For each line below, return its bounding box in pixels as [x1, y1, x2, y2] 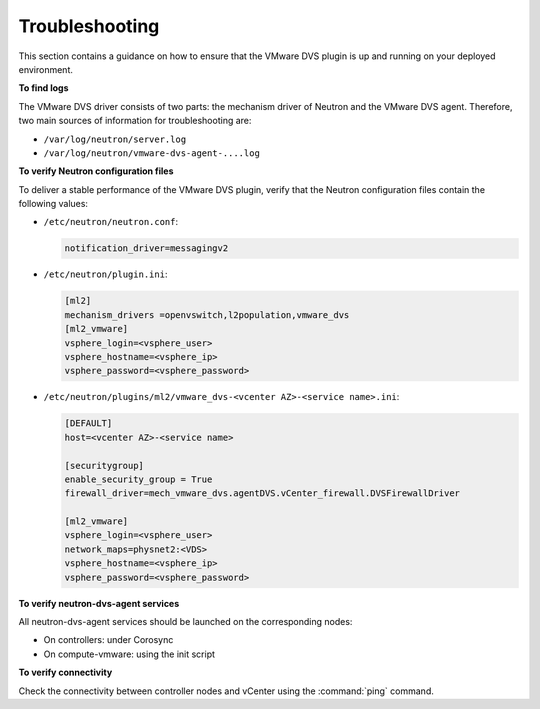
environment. [18, 63, 74, 75]
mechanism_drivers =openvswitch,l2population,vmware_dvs [64, 309, 350, 320]
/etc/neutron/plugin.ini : [43, 268, 168, 280]
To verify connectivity [18, 666, 113, 679]
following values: [18, 198, 89, 210]
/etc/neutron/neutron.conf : [43, 216, 179, 228]
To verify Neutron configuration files [18, 165, 174, 177]
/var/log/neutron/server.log [43, 133, 187, 145]
